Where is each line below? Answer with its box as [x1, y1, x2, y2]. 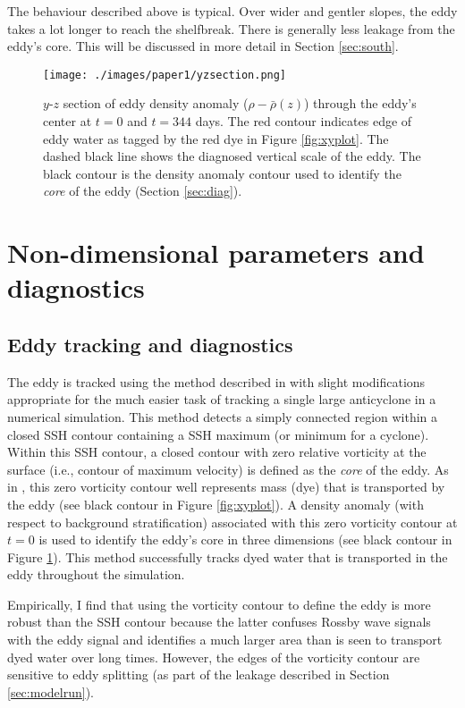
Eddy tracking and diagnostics [7, 330, 293, 358]
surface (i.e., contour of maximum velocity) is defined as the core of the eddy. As [7, 459, 449, 478]
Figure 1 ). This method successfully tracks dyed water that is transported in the [7, 547, 448, 566]
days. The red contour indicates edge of [195, 112, 412, 131]
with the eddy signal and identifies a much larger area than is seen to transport [7, 630, 443, 649]
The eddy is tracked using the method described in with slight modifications [7, 372, 426, 391]
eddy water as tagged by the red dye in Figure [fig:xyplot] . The [43, 129, 389, 147]
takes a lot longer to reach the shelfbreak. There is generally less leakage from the [7, 19, 455, 38]
